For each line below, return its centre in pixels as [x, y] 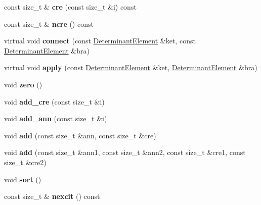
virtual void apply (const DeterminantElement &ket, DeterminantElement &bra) [131, 67]
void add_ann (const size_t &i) [56, 118]
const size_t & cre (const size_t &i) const [70, 7]
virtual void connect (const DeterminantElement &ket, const [100, 41]
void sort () [23, 179]
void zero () [23, 84]
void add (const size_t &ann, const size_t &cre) [80, 135]
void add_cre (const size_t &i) [54, 101]
